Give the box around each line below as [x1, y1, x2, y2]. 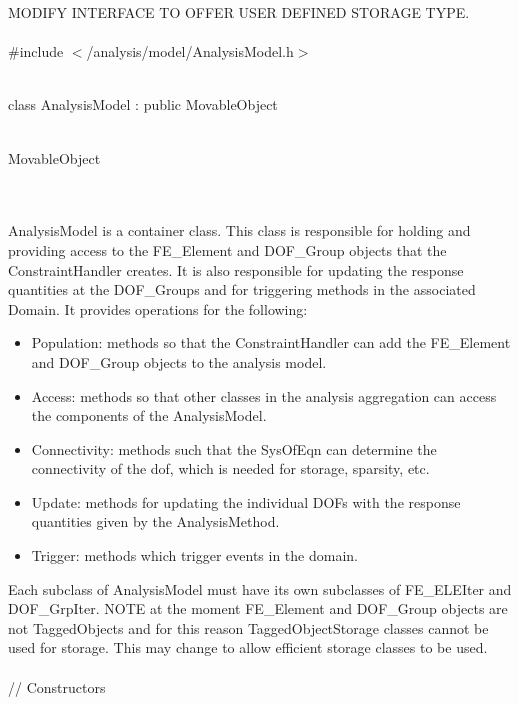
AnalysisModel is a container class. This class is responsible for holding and [8, 220, 471, 241]
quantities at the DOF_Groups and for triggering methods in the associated [8, 279, 476, 300]
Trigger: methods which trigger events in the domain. [31, 545, 358, 566]
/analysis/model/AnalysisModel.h [86, 41, 294, 62]
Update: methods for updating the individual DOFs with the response [31, 491, 461, 512]
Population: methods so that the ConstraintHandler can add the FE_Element [31, 332, 511, 353]
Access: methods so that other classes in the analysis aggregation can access [31, 385, 497, 406]
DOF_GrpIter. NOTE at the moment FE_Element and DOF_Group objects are [8, 598, 508, 619]
